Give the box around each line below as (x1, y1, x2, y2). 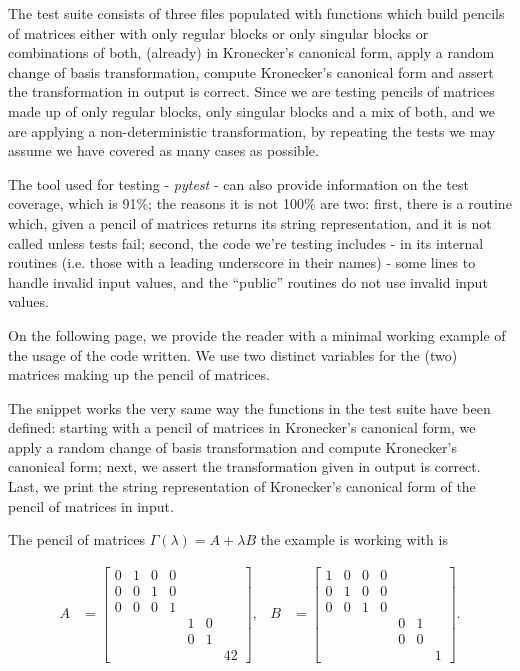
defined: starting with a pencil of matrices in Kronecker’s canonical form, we (8, 417, 476, 438)
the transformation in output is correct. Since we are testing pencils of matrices (8, 81, 495, 102)
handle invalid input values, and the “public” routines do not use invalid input (8, 271, 488, 292)
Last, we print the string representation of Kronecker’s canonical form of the (8, 476, 476, 497)
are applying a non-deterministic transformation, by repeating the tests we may (8, 120, 496, 141)
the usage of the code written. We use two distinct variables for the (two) (8, 344, 458, 365)
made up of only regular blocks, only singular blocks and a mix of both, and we (8, 100, 495, 121)
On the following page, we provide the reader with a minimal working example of (8, 324, 506, 345)
